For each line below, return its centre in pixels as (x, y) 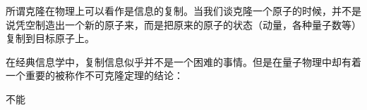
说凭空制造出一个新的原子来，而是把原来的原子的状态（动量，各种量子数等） (183, 24)
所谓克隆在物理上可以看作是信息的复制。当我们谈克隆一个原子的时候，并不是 (183, 11)
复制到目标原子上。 (50, 38)
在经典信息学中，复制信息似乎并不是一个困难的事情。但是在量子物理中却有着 (183, 61)
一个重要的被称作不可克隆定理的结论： (95, 75)
